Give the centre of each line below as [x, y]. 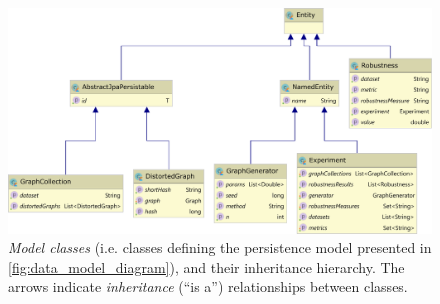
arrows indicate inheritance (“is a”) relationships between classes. [208, 286]
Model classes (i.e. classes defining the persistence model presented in [220, 247]
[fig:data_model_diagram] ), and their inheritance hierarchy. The [206, 266]
